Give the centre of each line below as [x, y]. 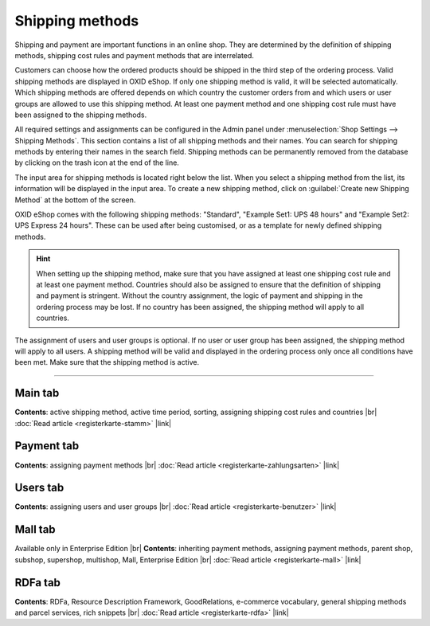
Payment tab [47, 446]
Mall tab [35, 530]
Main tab [37, 393]
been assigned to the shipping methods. [81, 115]
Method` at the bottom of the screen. [75, 200]
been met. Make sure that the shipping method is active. [107, 362]
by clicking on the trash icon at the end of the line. [97, 162]
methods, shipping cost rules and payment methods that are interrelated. [135, 55]
